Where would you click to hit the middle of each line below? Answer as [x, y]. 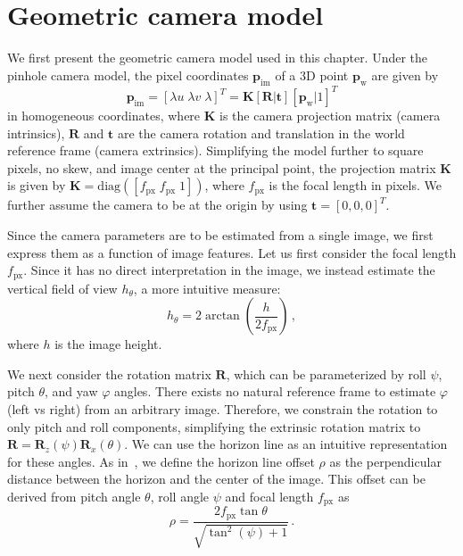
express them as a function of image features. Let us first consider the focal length [232, 252]
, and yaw [71, 391]
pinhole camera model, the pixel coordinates [128, 75]
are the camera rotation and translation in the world [261, 133]
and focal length [269, 496]
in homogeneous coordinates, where [104, 116]
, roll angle [180, 496]
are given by [405, 75]
